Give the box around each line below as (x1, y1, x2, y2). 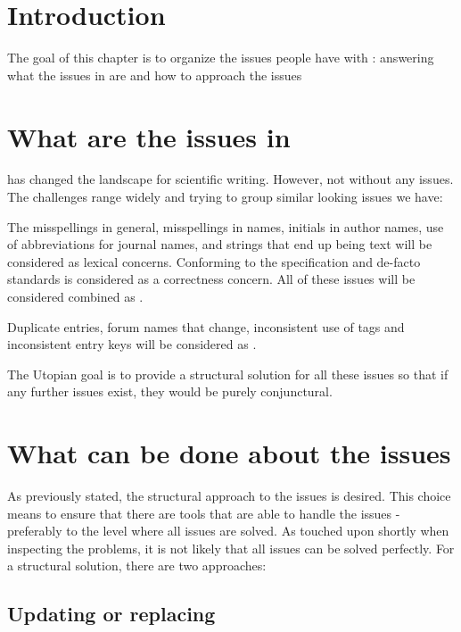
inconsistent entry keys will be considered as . (7, 335, 257, 353)
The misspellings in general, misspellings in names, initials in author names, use (7, 217, 444, 236)
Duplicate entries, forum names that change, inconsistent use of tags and (7, 317, 405, 336)
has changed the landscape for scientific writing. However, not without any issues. (7, 170, 454, 188)
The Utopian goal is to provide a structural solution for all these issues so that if (7, 364, 449, 383)
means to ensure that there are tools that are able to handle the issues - (7, 503, 400, 522)
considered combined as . (7, 287, 144, 305)
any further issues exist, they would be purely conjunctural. (7, 382, 333, 401)
